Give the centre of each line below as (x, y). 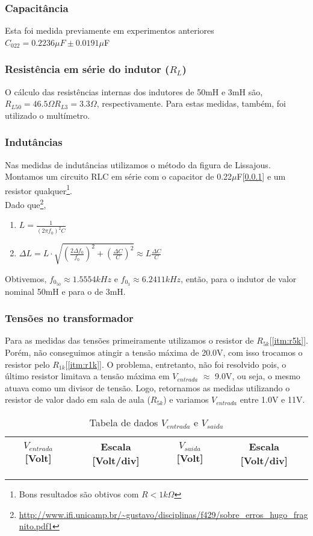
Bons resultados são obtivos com (79, 493)
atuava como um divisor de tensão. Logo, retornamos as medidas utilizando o (147, 387)
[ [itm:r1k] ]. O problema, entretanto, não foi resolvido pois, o (176, 364)
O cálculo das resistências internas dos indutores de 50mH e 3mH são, (134, 91)
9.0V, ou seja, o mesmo (258, 376)
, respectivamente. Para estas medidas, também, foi (191, 103)
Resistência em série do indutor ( (87, 69)
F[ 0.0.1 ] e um (261, 176)
